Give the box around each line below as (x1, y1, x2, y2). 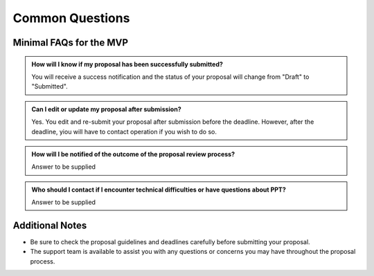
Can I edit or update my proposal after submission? (31, 104, 181, 113)
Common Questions (12, 10, 130, 26)
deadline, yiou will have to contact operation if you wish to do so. (31, 127, 217, 136)
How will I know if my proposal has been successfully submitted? (31, 59, 223, 68)
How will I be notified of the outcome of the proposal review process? (31, 149, 235, 158)
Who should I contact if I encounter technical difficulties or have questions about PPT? (31, 185, 287, 194)
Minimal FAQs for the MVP (12, 37, 128, 48)
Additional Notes (12, 219, 87, 231)
